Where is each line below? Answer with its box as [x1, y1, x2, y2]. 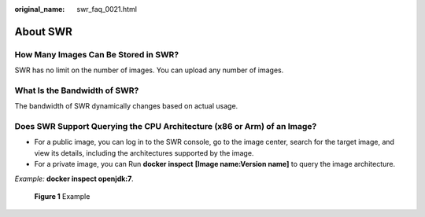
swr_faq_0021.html [76, 5, 138, 13]
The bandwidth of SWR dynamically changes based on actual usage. [14, 101, 238, 111]
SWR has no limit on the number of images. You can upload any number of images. [14, 65, 284, 75]
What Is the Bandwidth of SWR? [14, 85, 139, 96]
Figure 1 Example [34, 192, 91, 200]
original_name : [14, 5, 65, 13]
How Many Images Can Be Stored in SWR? [14, 49, 179, 60]
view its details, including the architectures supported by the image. [34, 148, 254, 157]
